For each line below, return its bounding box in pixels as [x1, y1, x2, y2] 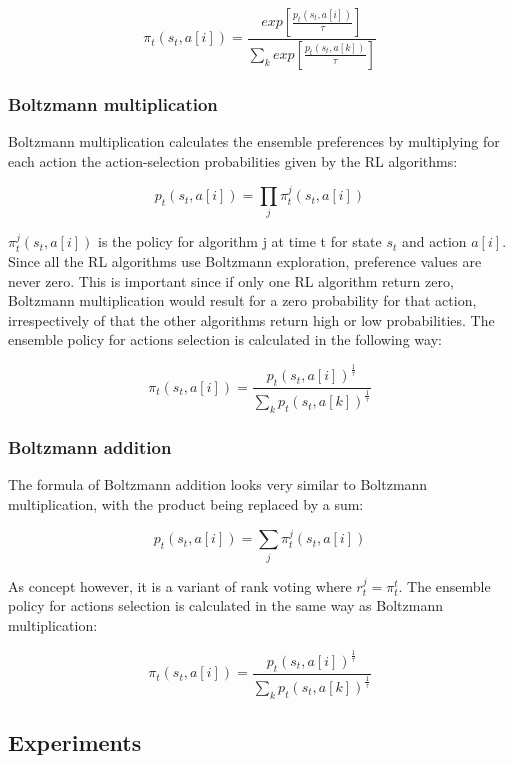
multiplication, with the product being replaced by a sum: [8, 493, 364, 514]
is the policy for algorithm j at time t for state [97, 231, 382, 252]
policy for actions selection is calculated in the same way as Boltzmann [8, 595, 443, 616]
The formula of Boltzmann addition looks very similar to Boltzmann [8, 474, 428, 495]
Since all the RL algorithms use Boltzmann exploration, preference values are [8, 251, 482, 272]
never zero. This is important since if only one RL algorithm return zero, [8, 270, 454, 291]
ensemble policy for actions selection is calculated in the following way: [8, 329, 442, 350]
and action [401, 231, 467, 252]
